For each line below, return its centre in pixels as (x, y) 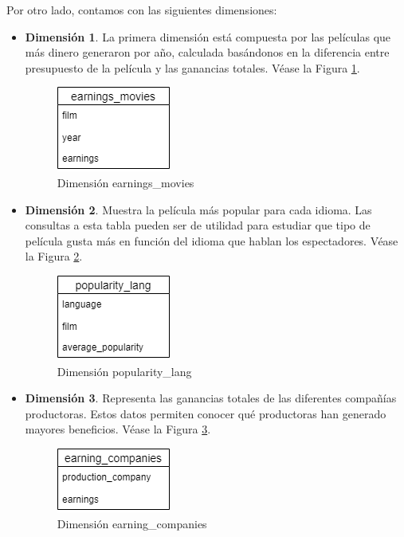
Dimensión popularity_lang (124, 371)
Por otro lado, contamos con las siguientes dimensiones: (142, 10)
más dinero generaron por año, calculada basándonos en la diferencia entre (207, 52)
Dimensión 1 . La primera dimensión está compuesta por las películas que (208, 36)
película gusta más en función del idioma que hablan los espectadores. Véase (212, 240)
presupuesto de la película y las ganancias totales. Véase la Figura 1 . (192, 67)
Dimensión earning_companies (132, 523)
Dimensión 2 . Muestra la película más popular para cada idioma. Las (198, 209)
